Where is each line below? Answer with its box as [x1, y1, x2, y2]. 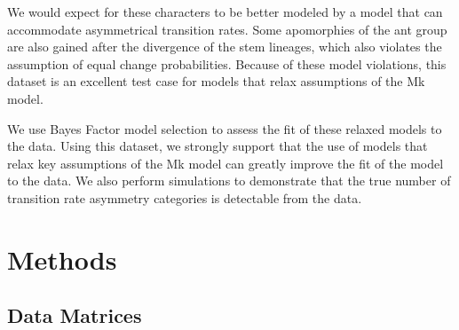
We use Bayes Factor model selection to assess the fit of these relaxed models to [7, 119, 442, 137]
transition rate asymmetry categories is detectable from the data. [7, 188, 362, 207]
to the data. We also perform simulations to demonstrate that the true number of [7, 171, 451, 190]
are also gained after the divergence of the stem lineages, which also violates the [7, 37, 442, 56]
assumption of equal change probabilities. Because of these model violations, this [7, 54, 447, 73]
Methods [7, 240, 117, 277]
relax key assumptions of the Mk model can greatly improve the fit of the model [7, 153, 444, 172]
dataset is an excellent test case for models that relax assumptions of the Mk [7, 72, 425, 90]
